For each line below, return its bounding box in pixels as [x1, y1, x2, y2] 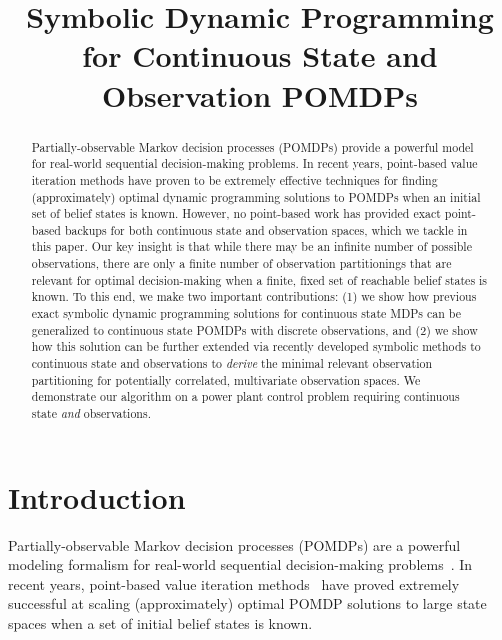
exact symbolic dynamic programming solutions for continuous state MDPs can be [31, 305, 462, 322]
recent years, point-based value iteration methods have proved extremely [8, 573, 460, 594]
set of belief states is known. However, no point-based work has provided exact [31, 205, 441, 222]
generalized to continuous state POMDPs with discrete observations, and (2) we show [31, 321, 478, 338]
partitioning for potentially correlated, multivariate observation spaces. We [31, 371, 421, 388]
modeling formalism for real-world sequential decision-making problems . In [8, 554, 473, 575]
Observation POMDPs [101, 74, 419, 115]
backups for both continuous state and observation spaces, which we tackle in [64, 221, 468, 238]
